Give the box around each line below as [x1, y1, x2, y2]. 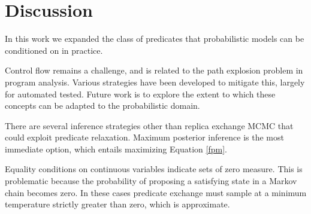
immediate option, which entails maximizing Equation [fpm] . [5, 142, 227, 155]
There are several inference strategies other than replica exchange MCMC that [5, 119, 294, 132]
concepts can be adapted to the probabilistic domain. [5, 99, 200, 112]
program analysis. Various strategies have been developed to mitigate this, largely [5, 75, 305, 88]
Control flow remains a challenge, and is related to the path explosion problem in [5, 64, 303, 77]
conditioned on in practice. [5, 44, 103, 56]
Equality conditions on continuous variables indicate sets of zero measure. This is [5, 163, 303, 175]
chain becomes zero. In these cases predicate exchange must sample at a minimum [5, 186, 307, 198]
